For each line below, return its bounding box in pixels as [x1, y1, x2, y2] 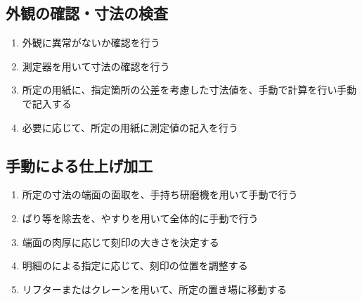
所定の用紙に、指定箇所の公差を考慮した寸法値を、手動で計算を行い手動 [22, 82, 357, 97]
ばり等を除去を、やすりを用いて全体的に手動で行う [22, 210, 259, 225]
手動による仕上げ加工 [6, 154, 153, 176]
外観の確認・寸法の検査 [6, 2, 168, 24]
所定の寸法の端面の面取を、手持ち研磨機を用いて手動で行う [22, 187, 298, 202]
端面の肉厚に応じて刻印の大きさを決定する [22, 234, 219, 249]
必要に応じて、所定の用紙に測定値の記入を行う [22, 120, 239, 134]
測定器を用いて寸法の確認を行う [22, 58, 170, 73]
